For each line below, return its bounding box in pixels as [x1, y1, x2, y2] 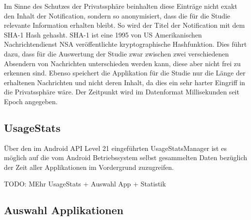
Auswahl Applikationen [4, 202, 124, 217]
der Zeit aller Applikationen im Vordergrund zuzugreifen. [4, 162, 174, 172]
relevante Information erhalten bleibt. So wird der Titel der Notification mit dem [4, 20, 245, 30]
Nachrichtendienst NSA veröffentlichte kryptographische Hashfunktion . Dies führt [4, 39, 247, 49]
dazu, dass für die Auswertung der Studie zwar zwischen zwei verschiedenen [4, 48, 229, 58]
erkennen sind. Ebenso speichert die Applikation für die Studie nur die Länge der [4, 68, 246, 78]
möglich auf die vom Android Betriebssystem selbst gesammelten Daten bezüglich [4, 152, 247, 163]
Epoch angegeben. [4, 96, 58, 106]
